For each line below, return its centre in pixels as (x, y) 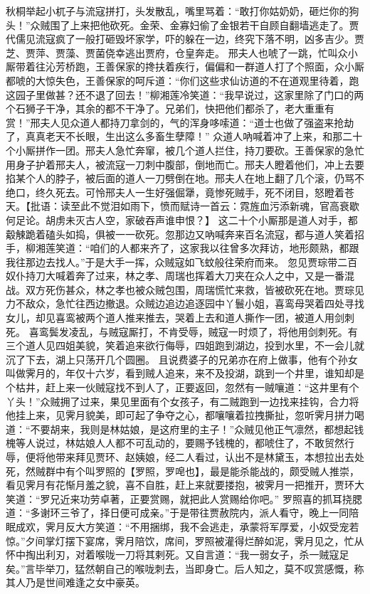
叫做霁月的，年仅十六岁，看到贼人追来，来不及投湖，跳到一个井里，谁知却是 (185, 373)
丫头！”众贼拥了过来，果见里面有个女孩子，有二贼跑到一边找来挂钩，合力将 (183, 401)
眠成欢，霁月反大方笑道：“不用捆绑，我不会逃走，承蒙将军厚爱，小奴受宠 (178, 526)
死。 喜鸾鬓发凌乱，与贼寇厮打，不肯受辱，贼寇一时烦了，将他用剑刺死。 (177, 331)
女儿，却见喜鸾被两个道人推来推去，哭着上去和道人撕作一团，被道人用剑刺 (180, 318)
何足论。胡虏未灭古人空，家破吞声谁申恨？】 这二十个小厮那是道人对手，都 (182, 219)
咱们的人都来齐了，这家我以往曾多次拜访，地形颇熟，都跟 (224, 248)
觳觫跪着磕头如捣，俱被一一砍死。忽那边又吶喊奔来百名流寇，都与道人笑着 (180, 234)
